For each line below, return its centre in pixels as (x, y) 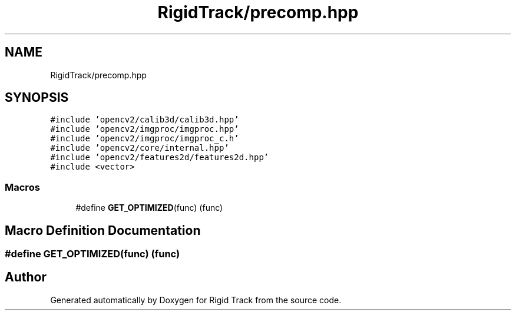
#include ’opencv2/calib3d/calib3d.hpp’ (145, 120)
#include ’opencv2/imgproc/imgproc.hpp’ (145, 129)
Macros (22, 187)
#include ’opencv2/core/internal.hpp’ (140, 148)
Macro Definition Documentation (103, 230)
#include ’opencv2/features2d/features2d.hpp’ (160, 157)
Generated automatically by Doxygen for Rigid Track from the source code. (196, 300)
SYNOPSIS (37, 98)
